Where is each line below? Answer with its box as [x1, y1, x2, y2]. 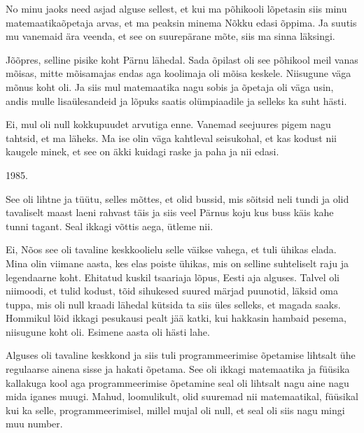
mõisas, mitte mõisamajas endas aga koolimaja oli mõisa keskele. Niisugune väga [6, 66, 351, 80]
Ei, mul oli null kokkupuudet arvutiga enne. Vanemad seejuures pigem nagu [6, 117, 331, 132]
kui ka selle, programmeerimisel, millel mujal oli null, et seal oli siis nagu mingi [6, 402, 345, 417]
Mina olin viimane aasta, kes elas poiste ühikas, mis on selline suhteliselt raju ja [6, 255, 349, 270]
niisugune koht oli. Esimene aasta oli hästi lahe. [6, 324, 210, 339]
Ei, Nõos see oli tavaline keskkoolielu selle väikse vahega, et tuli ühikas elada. [6, 242, 337, 257]
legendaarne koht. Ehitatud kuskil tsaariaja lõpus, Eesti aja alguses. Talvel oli [6, 269, 339, 284]
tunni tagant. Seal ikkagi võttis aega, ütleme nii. [6, 218, 213, 233]
